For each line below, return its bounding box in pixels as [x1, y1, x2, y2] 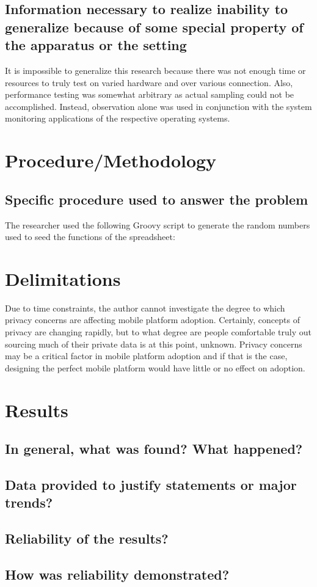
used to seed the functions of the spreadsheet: [5, 230, 175, 243]
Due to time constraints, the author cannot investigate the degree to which [5, 301, 285, 314]
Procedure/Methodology [5, 148, 217, 173]
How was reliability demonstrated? [5, 564, 230, 583]
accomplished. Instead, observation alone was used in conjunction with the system [5, 100, 312, 112]
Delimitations [5, 266, 121, 291]
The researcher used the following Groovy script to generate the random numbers [5, 218, 310, 231]
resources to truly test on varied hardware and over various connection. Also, [5, 76, 293, 89]
